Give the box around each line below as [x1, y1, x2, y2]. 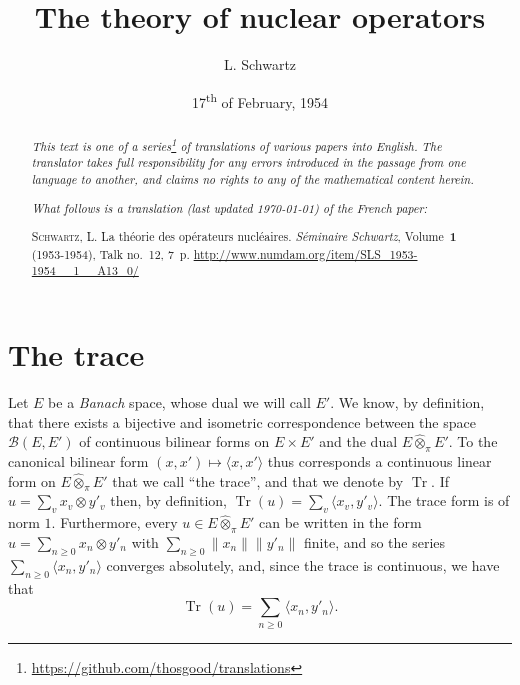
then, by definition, [110, 490, 227, 511]
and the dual [319, 431, 398, 452]
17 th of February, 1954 [191, 88, 329, 112]
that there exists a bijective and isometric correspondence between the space [8, 411, 476, 432]
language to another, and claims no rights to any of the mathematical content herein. [31, 171, 474, 188]
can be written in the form [259, 512, 422, 533]
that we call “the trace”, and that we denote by [112, 470, 404, 491]
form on [8, 470, 56, 491]
